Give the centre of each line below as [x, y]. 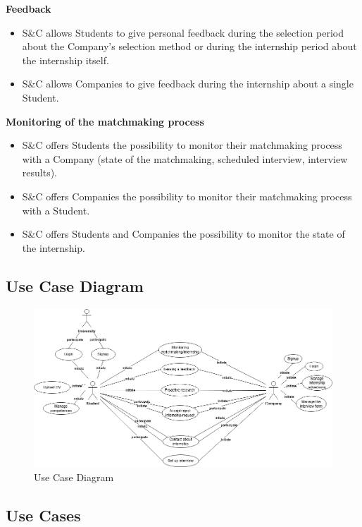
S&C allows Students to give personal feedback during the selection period [183, 32]
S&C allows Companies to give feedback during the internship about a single [188, 84]
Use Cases [43, 515]
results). [39, 172]
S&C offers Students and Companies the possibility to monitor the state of [183, 234]
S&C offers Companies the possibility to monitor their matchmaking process [187, 196]
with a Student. [56, 210]
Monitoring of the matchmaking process [105, 121]
